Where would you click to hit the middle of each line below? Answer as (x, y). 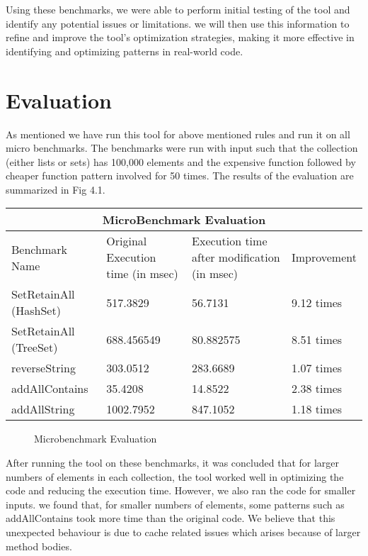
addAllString (43, 409)
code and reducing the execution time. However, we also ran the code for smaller (181, 490)
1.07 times (317, 368)
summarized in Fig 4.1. (56, 189)
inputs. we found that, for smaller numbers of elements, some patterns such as (175, 504)
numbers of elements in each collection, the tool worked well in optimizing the (175, 476)
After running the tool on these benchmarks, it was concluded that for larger (173, 463)
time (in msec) (142, 274)
